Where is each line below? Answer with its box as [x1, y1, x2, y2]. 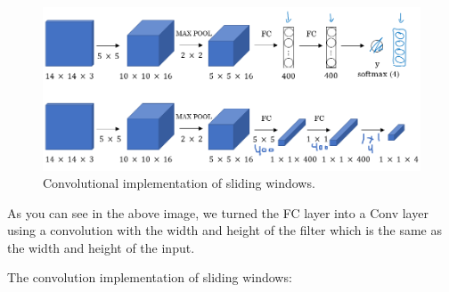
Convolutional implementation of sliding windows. [43, 174, 315, 192]
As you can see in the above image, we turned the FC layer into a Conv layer [7, 203, 429, 222]
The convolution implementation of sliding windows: [7, 268, 292, 287]
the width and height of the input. [7, 238, 195, 256]
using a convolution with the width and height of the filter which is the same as [7, 221, 443, 239]
